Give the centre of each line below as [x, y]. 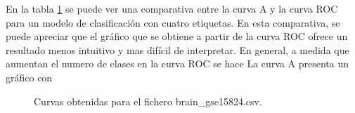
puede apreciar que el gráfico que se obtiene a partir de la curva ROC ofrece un [177, 36]
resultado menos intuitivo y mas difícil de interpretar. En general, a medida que [177, 49]
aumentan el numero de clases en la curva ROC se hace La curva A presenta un [177, 64]
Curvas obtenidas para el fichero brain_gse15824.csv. [148, 101]
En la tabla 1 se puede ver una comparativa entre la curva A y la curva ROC [172, 8]
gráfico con [29, 77]
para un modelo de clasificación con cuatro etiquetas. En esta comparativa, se [173, 22]
